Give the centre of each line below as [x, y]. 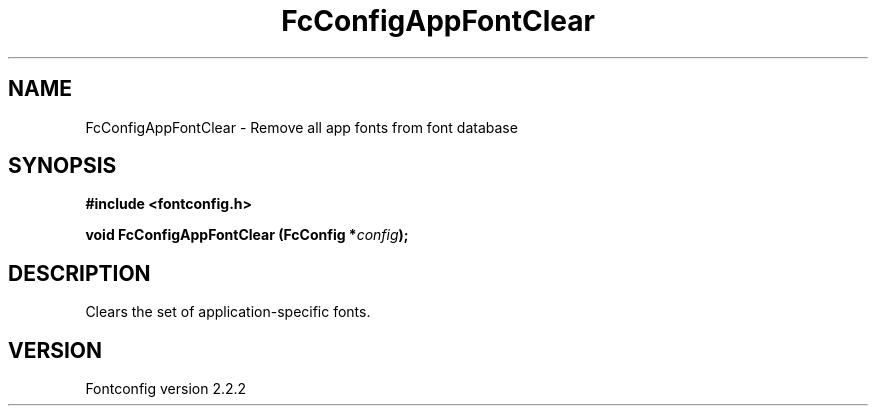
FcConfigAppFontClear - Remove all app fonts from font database [301, 127]
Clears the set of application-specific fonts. [228, 312]
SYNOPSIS [62, 166]
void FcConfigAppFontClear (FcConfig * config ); [247, 235]
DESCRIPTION [79, 273]
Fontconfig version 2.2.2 [166, 389]
